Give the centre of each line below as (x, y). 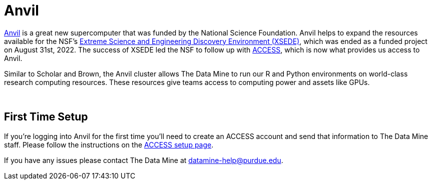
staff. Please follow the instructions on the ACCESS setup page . (109, 144)
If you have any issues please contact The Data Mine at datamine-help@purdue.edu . (144, 160)
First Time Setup (46, 117)
